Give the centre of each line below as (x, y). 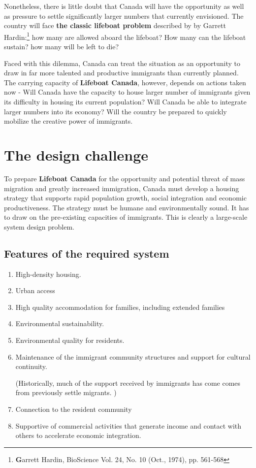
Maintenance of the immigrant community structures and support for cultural (133, 356)
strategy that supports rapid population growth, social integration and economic (125, 198)
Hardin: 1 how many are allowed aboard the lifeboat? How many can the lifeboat (125, 36)
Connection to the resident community (74, 409)
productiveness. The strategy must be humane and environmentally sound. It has (127, 207)
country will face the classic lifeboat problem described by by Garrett (115, 25)
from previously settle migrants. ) (66, 392)
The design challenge (76, 154)
